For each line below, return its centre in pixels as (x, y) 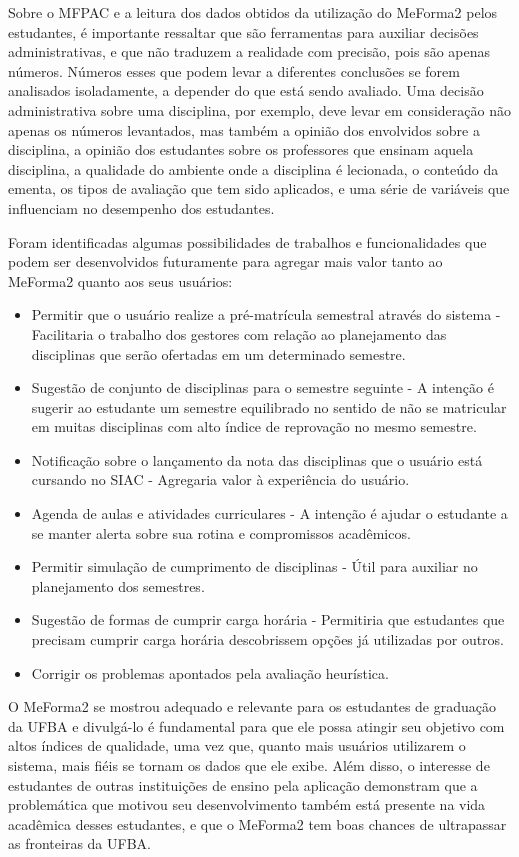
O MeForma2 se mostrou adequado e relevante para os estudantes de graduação (252, 706)
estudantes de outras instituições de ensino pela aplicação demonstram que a (243, 784)
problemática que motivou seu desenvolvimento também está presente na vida (247, 804)
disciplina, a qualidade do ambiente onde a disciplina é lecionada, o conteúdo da (253, 168)
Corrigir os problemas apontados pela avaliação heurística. (210, 672)
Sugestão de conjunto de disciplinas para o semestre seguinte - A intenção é (262, 387)
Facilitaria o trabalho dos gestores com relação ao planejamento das (239, 333)
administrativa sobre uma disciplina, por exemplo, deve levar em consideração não (259, 109)
